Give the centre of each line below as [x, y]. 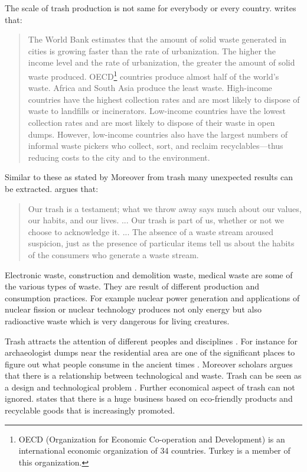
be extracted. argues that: [52, 188]
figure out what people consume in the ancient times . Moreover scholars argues [149, 364]
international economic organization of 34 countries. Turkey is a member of [154, 450]
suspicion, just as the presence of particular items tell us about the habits [161, 243]
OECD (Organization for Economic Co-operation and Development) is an [152, 439]
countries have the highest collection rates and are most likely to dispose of [164, 99]
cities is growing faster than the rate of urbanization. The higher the [152, 51]
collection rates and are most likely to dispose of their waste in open [151, 122]
